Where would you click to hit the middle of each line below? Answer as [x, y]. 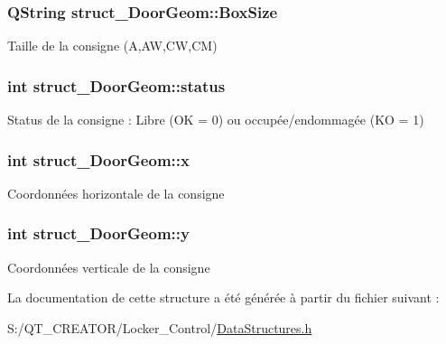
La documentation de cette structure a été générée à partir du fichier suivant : [223, 298]
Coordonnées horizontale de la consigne [116, 193]
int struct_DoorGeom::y [98, 233]
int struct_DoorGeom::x [98, 159]
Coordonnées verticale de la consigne [109, 267]
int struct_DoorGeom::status [116, 85]
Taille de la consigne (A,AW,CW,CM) [112, 46]
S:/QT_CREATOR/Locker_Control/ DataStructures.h [160, 327]
